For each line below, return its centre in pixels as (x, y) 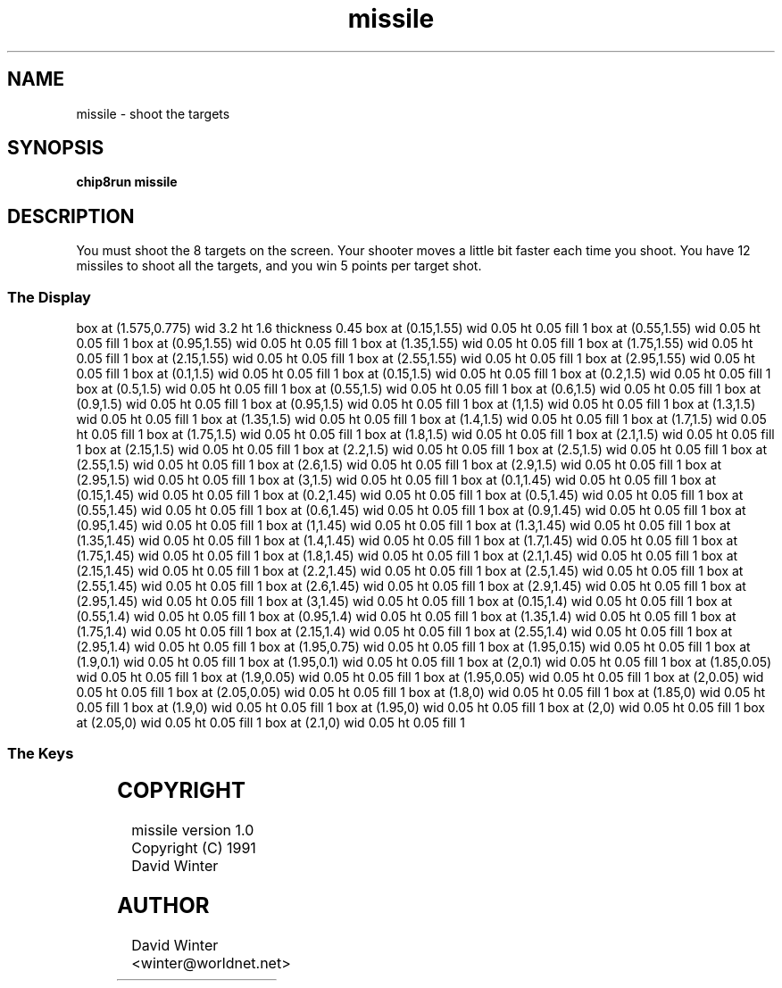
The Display (49, 297)
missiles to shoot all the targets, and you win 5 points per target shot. (279, 266)
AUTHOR (163, 905)
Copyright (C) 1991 (194, 847)
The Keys (41, 754)
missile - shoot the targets (153, 113)
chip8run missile (127, 182)
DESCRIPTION (71, 216)
